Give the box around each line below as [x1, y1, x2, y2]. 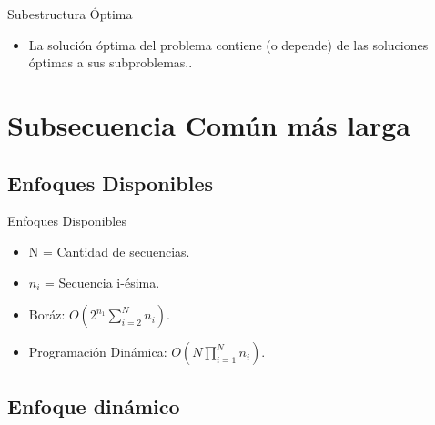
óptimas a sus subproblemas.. [28, 53, 193, 72]
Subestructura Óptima [7, 5, 133, 23]
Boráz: [28, 305, 66, 324]
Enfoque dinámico [7, 391, 180, 420]
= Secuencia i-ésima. [45, 272, 160, 291]
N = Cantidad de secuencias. [28, 241, 190, 260]
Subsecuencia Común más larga [7, 106, 410, 143]
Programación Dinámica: [28, 342, 167, 361]
